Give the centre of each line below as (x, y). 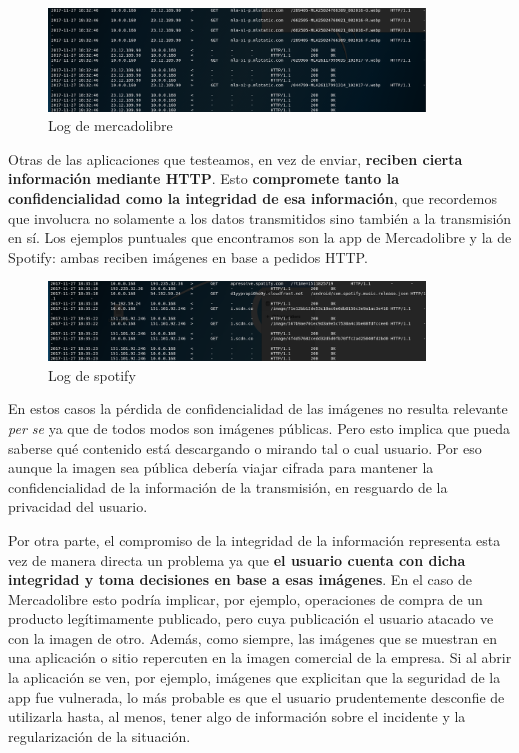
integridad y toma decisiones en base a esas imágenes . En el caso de (240, 579)
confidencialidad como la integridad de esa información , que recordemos (253, 198)
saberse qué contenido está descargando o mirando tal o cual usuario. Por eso (245, 447)
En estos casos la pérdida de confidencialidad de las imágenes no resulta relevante (258, 408)
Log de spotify (92, 374)
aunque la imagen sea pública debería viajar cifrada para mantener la (221, 467)
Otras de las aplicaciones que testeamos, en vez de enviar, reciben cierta (235, 158)
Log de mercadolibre (110, 125)
